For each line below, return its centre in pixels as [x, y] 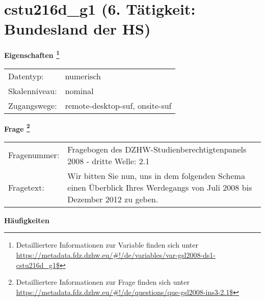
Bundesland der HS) [77, 29]
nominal [79, 91]
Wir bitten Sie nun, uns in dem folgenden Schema [156, 175]
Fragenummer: [34, 155]
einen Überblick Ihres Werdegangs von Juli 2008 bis [160, 187]
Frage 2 [17, 128]
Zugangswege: [33, 105]
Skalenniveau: [33, 91]
